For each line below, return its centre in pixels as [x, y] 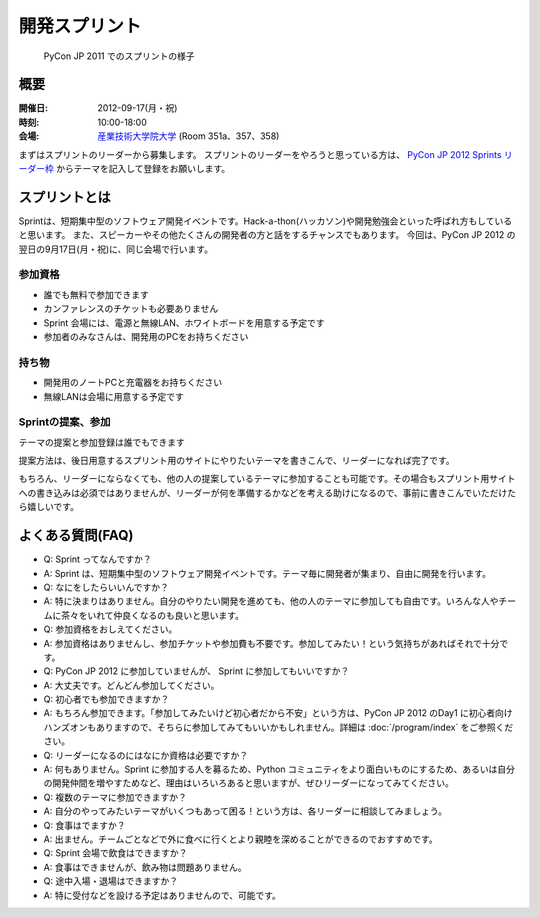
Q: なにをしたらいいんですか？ [106, 587]
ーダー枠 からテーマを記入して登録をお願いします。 [124, 169]
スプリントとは [64, 196]
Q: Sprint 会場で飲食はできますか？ [115, 853]
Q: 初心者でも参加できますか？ [106, 699]
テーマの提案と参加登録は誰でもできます [101, 442]
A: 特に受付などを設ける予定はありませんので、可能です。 [162, 895]
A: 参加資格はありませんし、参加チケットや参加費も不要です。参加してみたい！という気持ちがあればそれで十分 [271, 643]
